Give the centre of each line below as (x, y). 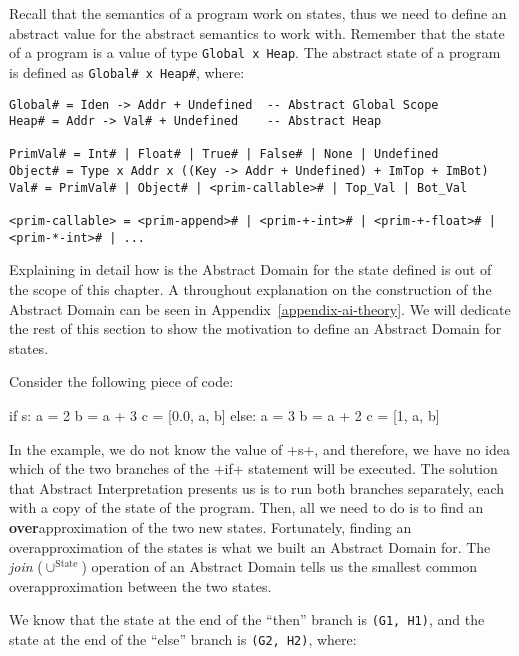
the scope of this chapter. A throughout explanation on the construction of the (250, 289)
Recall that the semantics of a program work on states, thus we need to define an (258, 13)
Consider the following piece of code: (121, 381)
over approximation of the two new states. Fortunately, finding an (210, 526)
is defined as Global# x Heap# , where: (127, 71)
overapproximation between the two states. (140, 585)
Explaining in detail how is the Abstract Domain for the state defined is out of (250, 269)
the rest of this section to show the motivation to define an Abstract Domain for (255, 328)
